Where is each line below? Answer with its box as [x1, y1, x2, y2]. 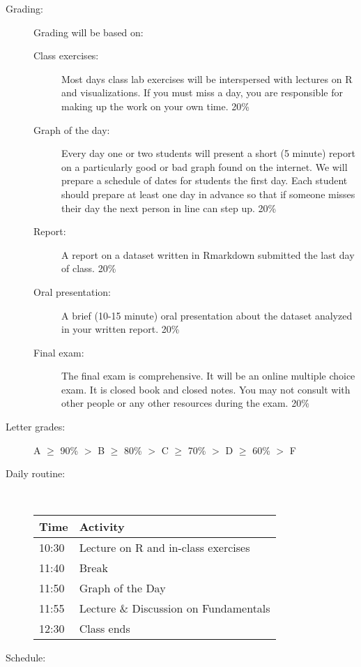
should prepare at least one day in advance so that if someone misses [61, 186, 355, 201]
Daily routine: [6, 466, 66, 481]
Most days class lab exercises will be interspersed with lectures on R [61, 71, 353, 86]
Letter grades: [6, 419, 66, 434]
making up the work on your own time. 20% [61, 98, 249, 113]
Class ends [79, 620, 130, 637]
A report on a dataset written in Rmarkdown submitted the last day [61, 247, 355, 262]
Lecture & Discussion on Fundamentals [79, 600, 270, 617]
